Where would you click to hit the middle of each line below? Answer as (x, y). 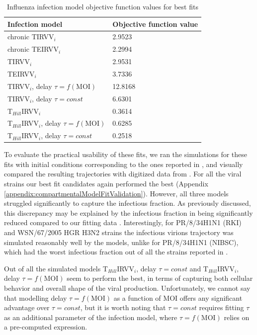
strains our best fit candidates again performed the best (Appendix (106, 184)
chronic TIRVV (31, 37)
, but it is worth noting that (123, 307)
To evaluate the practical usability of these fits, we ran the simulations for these (126, 154)
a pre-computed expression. (46, 327)
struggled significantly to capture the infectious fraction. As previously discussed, (128, 203)
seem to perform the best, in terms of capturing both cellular (160, 278)
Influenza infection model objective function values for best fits (103, 6)
